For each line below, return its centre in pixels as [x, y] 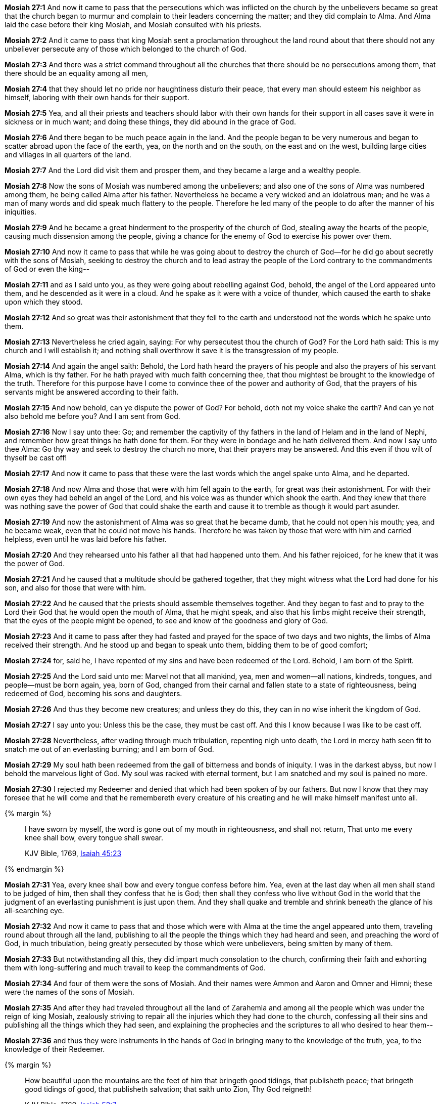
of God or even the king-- [47, 269]
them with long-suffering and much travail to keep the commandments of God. [135, 968]
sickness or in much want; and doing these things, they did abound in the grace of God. [150, 122]
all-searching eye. [34, 910]
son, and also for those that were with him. [76, 588]
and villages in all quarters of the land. [68, 155]
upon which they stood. [44, 302]
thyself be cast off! [36, 458]
